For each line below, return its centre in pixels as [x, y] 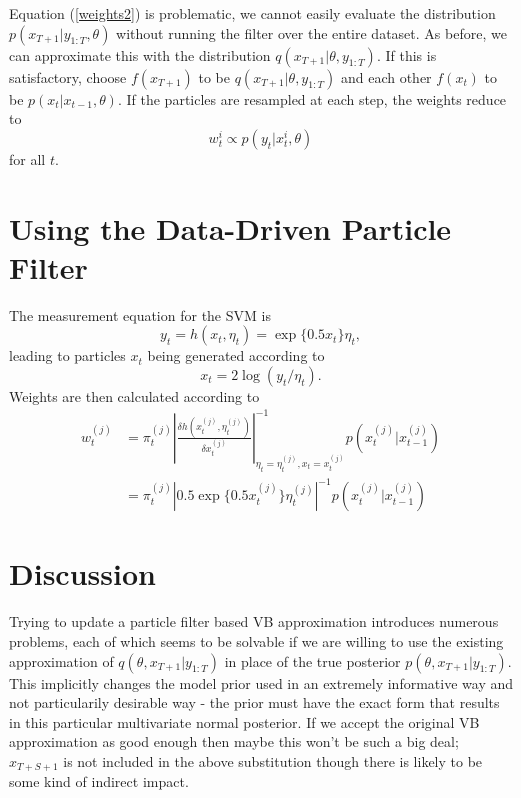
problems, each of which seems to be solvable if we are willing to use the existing [256, 641]
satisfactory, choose [68, 76]
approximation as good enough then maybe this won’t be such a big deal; [234, 741]
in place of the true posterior [312, 660]
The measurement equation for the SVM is [140, 314]
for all [27, 158]
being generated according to [236, 355]
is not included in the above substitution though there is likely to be [273, 760]
